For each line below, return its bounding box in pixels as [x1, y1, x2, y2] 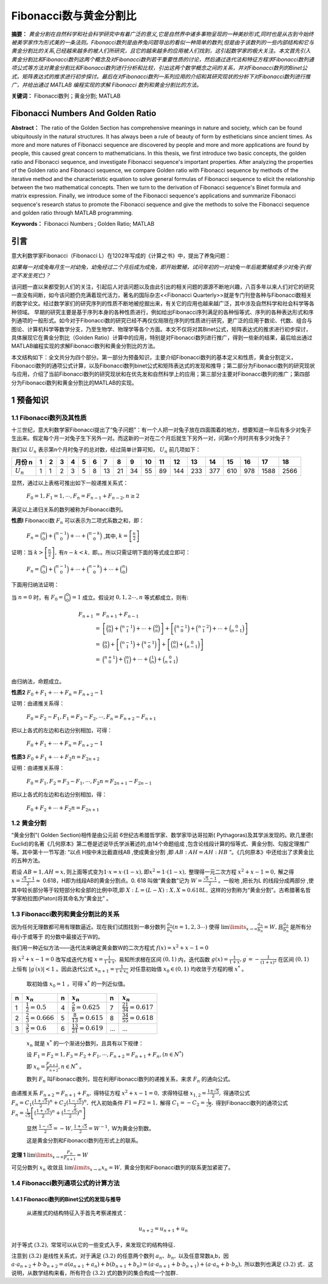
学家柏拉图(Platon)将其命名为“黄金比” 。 [11, 895, 112, 902]
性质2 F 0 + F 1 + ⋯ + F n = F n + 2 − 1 [11, 689, 103, 698]
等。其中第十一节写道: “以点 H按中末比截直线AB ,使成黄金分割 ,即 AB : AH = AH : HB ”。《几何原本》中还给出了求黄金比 [11, 848, 314, 855]
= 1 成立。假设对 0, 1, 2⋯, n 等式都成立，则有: [72, 594, 189, 601]
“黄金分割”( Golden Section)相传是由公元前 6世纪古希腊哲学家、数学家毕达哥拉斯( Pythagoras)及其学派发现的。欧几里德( [11, 832, 313, 839]
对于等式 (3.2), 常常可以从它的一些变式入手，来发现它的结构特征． [11, 1241, 179, 1248]
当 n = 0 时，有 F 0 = [11, 594, 64, 602]
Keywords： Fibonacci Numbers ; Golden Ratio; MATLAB [11, 220, 155, 228]
